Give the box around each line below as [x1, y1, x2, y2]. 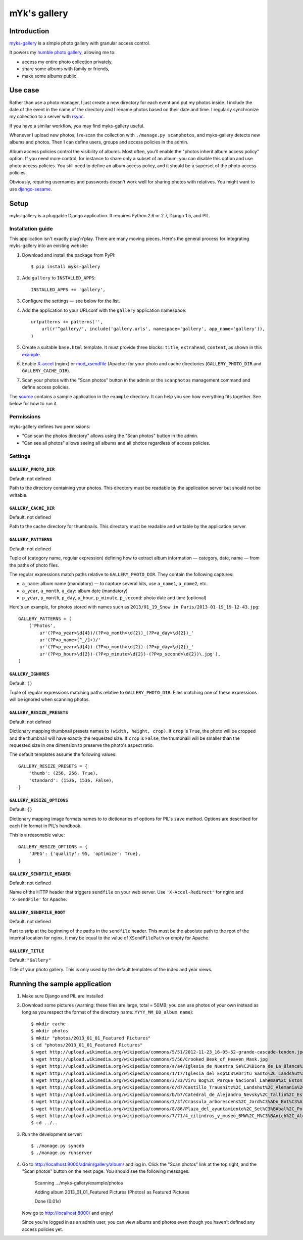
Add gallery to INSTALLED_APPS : [22, 275, 96, 281]
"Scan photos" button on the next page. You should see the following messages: [22, 1168, 190, 1174]
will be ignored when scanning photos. [9, 696, 90, 702]
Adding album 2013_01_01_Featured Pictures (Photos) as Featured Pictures [34, 1189, 189, 1195]
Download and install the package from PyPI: [22, 252, 116, 258]
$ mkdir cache [31, 1021, 66, 1027]
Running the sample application [9, 979, 111, 988]
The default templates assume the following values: [9, 751, 117, 757]
